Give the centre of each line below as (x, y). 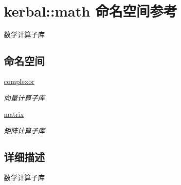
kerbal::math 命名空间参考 (91, 11)
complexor (19, 81)
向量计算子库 (24, 97)
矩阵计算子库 (24, 130)
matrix (14, 114)
